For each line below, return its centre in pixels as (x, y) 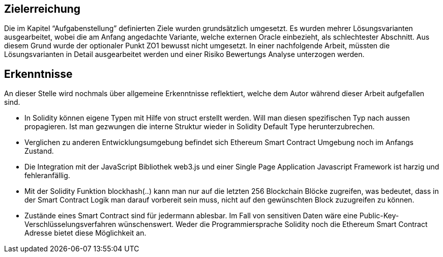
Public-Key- (379, 216)
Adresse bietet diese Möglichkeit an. (85, 233)
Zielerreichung (42, 9)
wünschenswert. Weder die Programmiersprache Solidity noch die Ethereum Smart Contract (273, 224)
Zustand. (39, 151)
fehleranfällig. (47, 176)
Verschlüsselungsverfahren (70, 224)
